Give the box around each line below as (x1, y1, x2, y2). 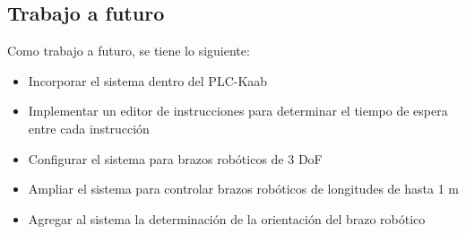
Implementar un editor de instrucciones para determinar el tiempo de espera (28, 101, 448, 120)
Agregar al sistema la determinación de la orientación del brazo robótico (28, 209, 426, 228)
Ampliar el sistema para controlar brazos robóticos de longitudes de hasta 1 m (28, 179, 459, 198)
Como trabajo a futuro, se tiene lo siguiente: (7, 41, 250, 60)
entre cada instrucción (28, 118, 150, 137)
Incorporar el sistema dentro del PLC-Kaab (28, 71, 268, 90)
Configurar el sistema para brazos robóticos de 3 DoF (28, 149, 323, 168)
